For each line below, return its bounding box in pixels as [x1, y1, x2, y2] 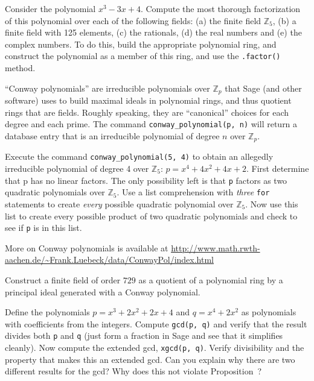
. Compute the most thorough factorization [140, 2, 301, 14]
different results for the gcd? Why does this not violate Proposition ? [5, 365, 262, 377]
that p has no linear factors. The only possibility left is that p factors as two [5, 174, 287, 186]
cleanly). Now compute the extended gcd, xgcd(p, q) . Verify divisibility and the [5, 341, 304, 354]
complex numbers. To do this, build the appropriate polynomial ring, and [5, 37, 277, 50]
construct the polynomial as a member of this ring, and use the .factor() [5, 49, 281, 62]
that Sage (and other [225, 81, 302, 94]
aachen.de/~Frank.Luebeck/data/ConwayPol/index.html [5, 253, 214, 266]
